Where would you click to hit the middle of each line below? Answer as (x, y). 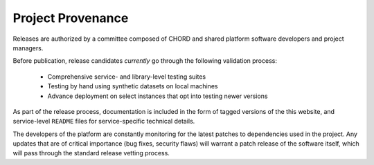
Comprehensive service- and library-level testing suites (127, 77)
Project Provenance (71, 18)
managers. (28, 48)
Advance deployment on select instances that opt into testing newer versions (158, 96)
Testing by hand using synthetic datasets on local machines (133, 86)
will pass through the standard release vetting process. (91, 153)
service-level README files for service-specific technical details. (104, 122)
